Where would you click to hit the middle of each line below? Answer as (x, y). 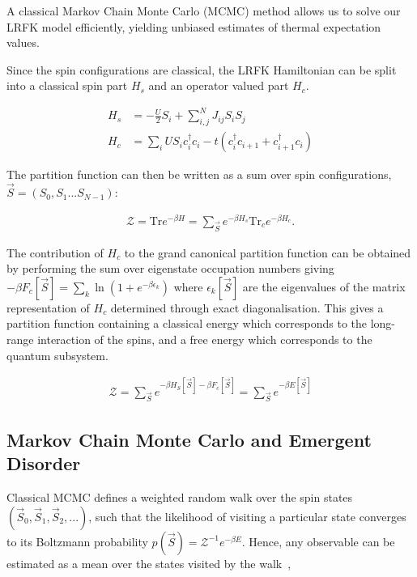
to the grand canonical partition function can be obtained (268, 252)
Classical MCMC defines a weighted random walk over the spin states (180, 497)
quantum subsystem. (57, 355)
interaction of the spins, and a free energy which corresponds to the (205, 339)
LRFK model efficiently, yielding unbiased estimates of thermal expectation (194, 26)
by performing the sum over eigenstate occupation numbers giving (170, 268)
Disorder (44, 463)
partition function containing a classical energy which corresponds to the (187, 323)
